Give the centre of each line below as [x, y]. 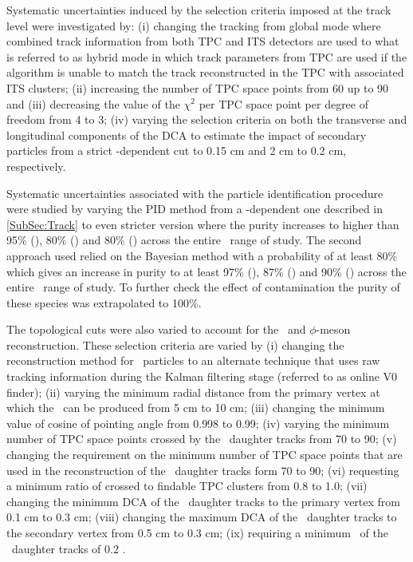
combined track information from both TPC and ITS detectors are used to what [203, 41]
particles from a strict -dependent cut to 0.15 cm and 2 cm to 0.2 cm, [177, 150]
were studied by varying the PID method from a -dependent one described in [195, 209]
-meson [333, 329]
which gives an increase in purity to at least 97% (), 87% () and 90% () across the [206, 271]
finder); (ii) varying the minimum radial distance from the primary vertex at [193, 392]
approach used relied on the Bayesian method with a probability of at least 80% [202, 255]
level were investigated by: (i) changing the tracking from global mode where [194, 25]
